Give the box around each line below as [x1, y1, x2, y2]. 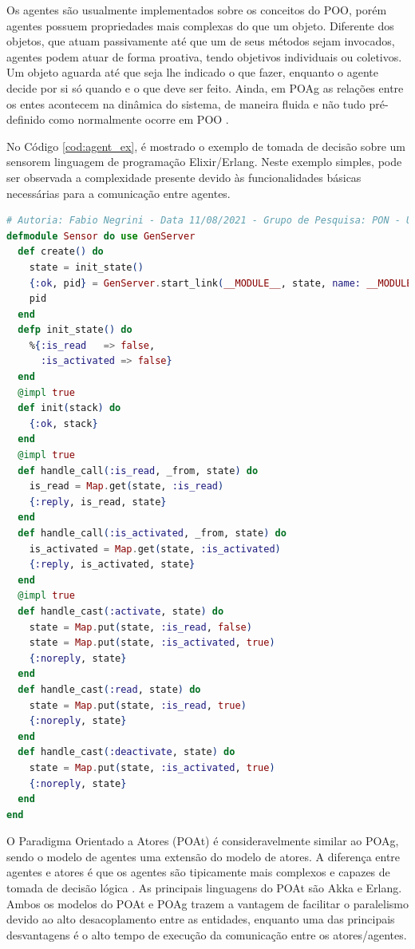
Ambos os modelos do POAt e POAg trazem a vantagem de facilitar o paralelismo [6, 895, 409, 911]
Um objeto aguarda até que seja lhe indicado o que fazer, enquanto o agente [6, 64, 379, 81]
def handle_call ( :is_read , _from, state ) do [18, 465, 259, 476]
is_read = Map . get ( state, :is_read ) [29, 480, 224, 492]
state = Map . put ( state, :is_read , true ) [29, 699, 247, 711]
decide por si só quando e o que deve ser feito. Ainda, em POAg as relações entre [6, 79, 404, 96]
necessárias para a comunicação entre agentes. [6, 184, 231, 201]
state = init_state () [29, 261, 144, 273]
